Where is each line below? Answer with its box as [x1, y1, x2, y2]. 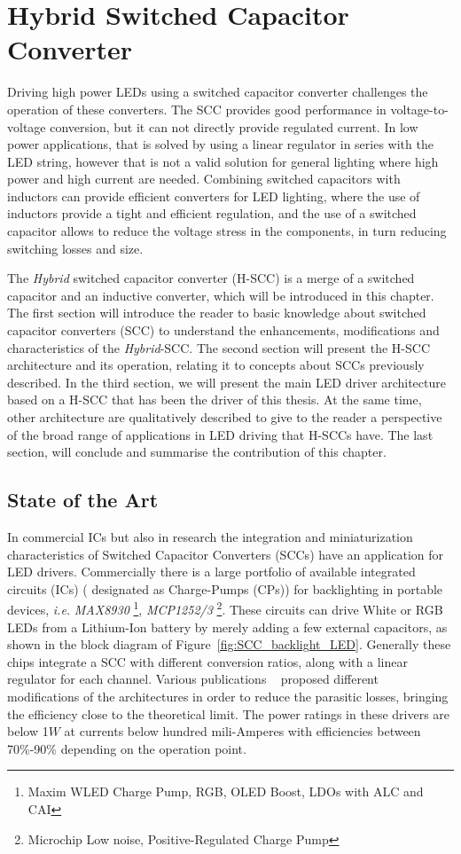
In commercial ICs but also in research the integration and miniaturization [7, 527, 413, 545]
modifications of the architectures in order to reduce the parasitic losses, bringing [7, 686, 449, 705]
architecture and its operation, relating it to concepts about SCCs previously [7, 356, 425, 374]
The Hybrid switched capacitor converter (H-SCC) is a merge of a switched [7, 269, 415, 287]
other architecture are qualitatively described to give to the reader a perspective [7, 408, 442, 426]
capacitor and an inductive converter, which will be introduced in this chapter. [7, 286, 434, 304]
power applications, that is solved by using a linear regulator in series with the [7, 135, 434, 153]
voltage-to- [390, 99, 449, 118]
